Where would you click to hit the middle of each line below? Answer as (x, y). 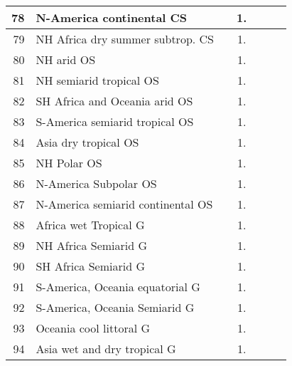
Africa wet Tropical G (90, 225)
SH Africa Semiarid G (90, 266)
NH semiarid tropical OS (97, 80)
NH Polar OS (69, 163)
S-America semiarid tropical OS (115, 121)
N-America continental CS (112, 17)
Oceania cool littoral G (93, 328)
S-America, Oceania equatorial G (118, 287)
